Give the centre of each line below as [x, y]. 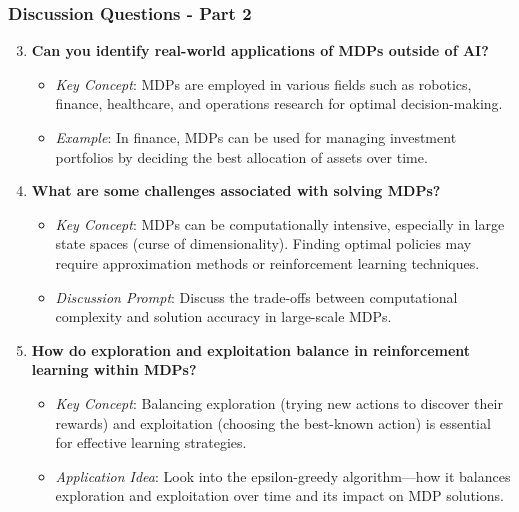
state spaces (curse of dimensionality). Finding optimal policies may [263, 243]
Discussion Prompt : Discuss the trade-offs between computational [256, 296]
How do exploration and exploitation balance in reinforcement [251, 349]
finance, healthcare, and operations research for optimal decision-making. [279, 103]
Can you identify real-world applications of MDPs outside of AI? [260, 50]
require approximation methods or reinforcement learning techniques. [267, 262]
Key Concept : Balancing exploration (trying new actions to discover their [279, 402]
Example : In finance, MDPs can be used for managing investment [256, 137]
